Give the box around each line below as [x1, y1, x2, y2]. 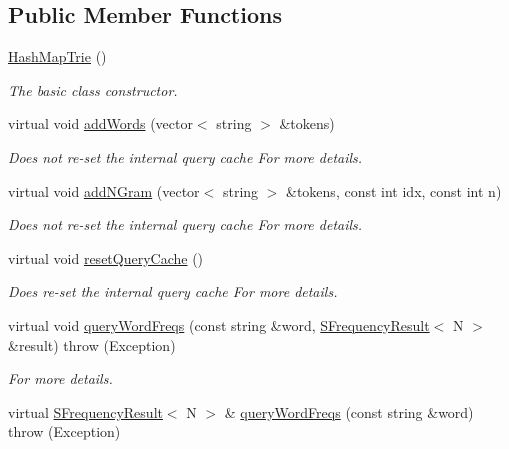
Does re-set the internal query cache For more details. [8, 281, 338, 302]
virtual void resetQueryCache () [8, 247, 204, 268]
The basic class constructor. [8, 79, 178, 100]
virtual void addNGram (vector [8, 180, 200, 201]
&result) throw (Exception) [8, 334, 176, 355]
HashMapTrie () [8, 46, 107, 67]
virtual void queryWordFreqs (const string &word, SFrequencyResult [8, 314, 430, 335]
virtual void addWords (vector [8, 113, 193, 134]
